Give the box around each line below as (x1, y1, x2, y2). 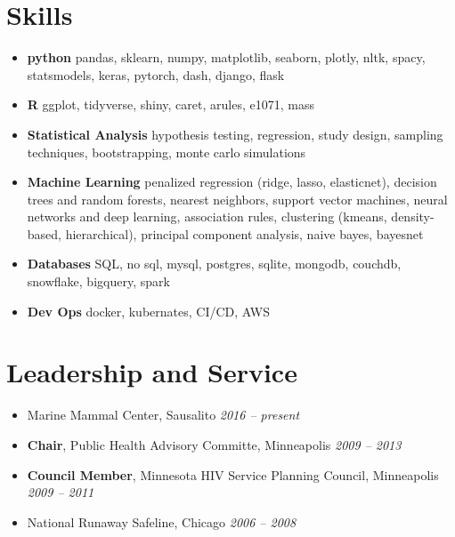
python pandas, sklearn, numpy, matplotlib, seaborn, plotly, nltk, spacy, (27, 48, 426, 67)
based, (27, 224, 61, 243)
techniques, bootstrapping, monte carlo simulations (27, 142, 306, 161)
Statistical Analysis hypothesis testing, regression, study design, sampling (27, 124, 443, 143)
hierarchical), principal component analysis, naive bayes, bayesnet (65, 224, 424, 243)
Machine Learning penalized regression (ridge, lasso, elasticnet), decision (27, 172, 437, 191)
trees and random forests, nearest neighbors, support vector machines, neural (27, 189, 448, 208)
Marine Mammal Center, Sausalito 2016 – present (27, 405, 300, 424)
